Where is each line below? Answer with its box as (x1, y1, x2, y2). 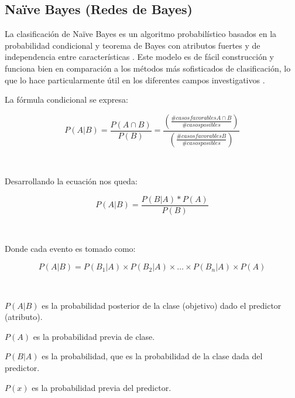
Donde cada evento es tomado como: (5, 242, 136, 255)
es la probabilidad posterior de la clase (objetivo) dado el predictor (42, 299, 282, 311)
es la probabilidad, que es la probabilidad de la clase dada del (42, 350, 263, 362)
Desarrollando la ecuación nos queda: (5, 175, 138, 187)
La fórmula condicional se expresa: (5, 93, 128, 106)
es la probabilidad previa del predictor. (32, 381, 171, 393)
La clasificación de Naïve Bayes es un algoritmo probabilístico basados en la (5, 28, 277, 40)
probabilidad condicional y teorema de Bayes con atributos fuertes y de (5, 39, 260, 51)
